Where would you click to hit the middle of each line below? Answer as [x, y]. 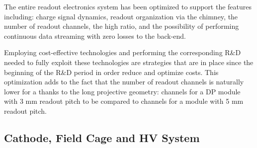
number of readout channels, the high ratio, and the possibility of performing [122, 26]
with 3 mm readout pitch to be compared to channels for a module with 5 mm [124, 101]
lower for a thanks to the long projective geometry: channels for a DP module [122, 91]
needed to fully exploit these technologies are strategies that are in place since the [129, 62]
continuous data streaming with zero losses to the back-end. [95, 36]
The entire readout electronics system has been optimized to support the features [128, 6]
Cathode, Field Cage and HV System [102, 137]
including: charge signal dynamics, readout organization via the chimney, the [121, 16]
